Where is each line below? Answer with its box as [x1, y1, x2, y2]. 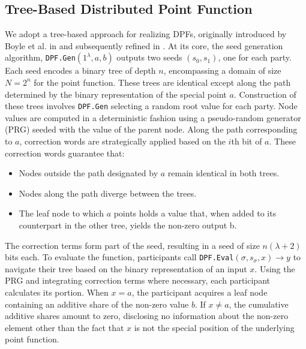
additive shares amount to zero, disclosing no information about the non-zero [5, 309, 289, 322]
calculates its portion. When [5, 286, 109, 299]
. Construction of [233, 88, 296, 100]
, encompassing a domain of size [163, 64, 281, 77]
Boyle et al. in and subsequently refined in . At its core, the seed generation [5, 39, 283, 52]
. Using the [254, 262, 295, 275]
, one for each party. [218, 51, 292, 64]
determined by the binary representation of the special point [5, 88, 227, 100]
